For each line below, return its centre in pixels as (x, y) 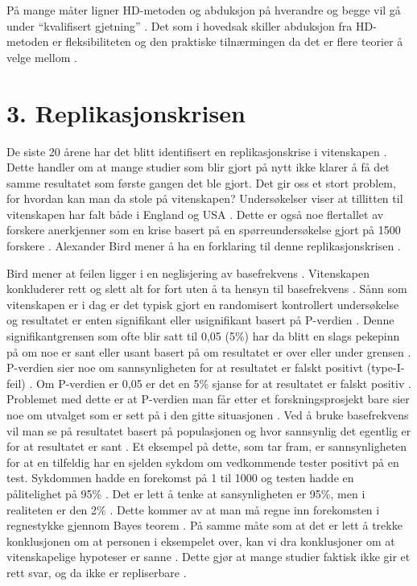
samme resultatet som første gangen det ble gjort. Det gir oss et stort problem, (201, 182)
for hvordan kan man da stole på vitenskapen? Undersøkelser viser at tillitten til (205, 198)
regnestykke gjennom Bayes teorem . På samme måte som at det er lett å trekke (204, 525)
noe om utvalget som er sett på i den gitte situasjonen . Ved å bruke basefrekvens (208, 415)
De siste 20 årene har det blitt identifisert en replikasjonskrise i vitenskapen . (197, 151)
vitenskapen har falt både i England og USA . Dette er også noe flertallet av (195, 214)
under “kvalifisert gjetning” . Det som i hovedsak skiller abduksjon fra (180, 25)
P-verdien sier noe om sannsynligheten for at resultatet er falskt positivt (185, 367)
